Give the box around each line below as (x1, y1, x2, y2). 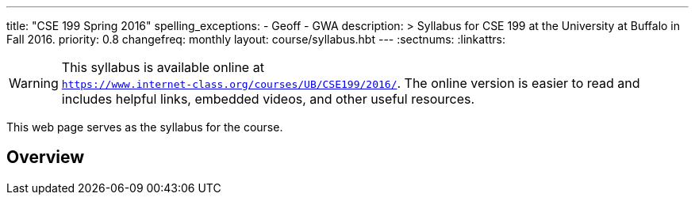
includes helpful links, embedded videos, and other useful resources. (61, 91, 475, 107)
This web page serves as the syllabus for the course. (6, 120, 283, 134)
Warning (9, 75, 59, 91)
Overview (6, 147, 85, 168)
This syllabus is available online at (61, 59, 264, 75)
